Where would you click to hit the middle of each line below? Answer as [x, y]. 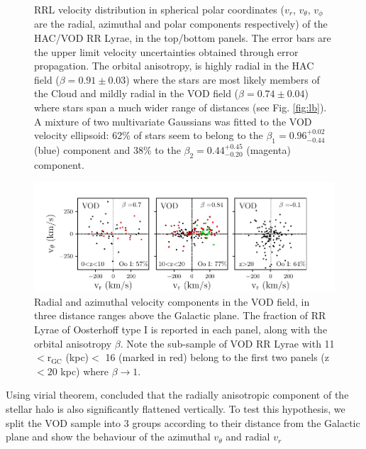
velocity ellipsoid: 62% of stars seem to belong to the [149, 135]
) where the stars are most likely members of [223, 79]
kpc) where [85, 371]
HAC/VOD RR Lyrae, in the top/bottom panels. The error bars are [183, 38]
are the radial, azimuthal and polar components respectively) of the [181, 24]
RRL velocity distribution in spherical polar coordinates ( [159, 9]
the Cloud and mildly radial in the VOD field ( [137, 93]
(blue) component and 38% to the [107, 150]
